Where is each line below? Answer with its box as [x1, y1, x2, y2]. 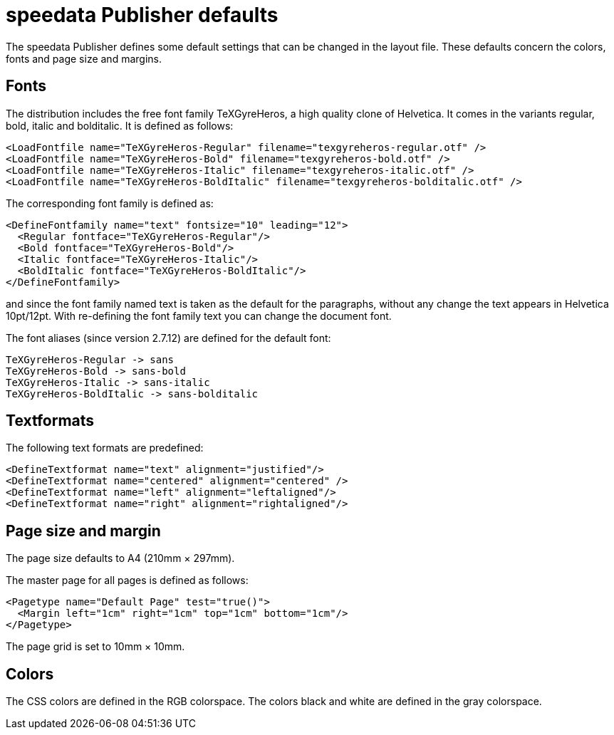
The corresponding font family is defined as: [6, 197, 214, 209]
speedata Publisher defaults [6, 3, 279, 27]
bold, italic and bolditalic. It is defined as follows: [6, 119, 234, 132]
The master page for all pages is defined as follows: [6, 574, 249, 587]
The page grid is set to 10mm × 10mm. [6, 640, 185, 653]
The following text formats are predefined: [6, 442, 204, 454]
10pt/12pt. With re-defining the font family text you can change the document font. [6, 309, 392, 322]
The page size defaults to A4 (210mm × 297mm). [6, 552, 235, 565]
